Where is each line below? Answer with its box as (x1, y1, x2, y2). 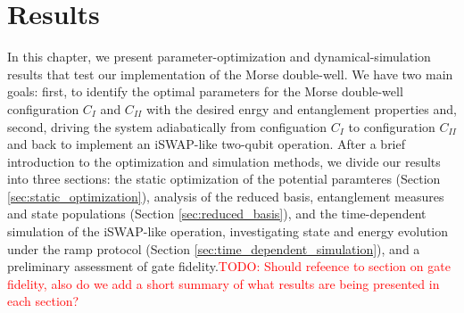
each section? (7, 292, 79, 310)
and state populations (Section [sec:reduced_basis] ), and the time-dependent (7, 204, 427, 223)
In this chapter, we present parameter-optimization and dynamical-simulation (7, 47, 431, 66)
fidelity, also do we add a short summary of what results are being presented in (7, 274, 440, 292)
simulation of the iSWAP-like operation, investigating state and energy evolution (7, 222, 449, 241)
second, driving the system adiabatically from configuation (7, 117, 327, 136)
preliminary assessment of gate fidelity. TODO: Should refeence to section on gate (7, 257, 451, 276)
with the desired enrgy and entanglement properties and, (145, 99, 457, 118)
